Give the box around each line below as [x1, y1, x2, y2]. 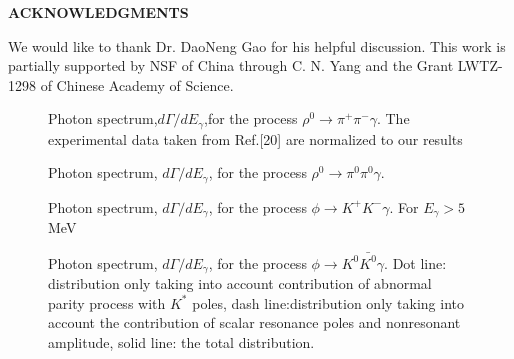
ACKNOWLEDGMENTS [8, 2, 189, 22]
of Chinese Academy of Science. [40, 74, 234, 95]
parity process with [48, 292, 166, 313]
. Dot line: [384, 252, 447, 273]
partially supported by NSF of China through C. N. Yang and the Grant [8, 55, 454, 76]
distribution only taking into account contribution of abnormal [48, 273, 432, 294]
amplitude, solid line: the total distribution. [48, 331, 315, 352]
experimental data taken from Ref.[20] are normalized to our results [48, 128, 463, 149]
